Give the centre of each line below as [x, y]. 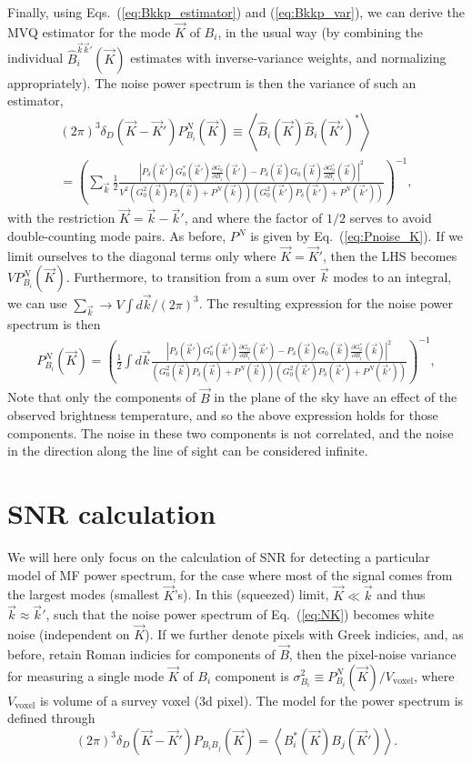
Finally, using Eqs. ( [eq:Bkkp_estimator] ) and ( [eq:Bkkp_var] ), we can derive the [236, 12]
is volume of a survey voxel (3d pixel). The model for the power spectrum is [251, 700]
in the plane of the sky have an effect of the [336, 397]
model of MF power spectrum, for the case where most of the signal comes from [230, 574]
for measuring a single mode [86, 675]
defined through [51, 718]
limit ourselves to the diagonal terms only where [142, 255]
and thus [401, 594]
